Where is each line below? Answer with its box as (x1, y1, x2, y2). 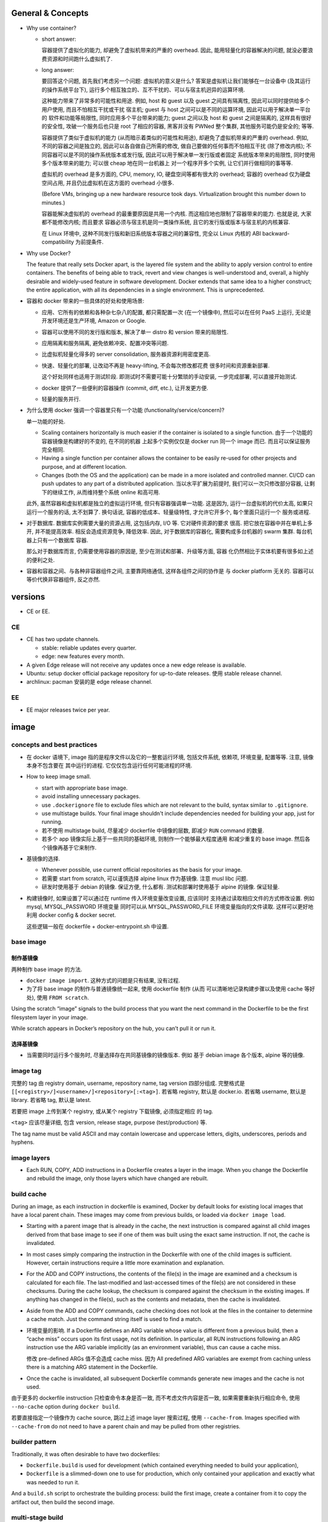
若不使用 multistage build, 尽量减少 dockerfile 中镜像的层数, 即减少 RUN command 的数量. (41, 827, 264, 834)
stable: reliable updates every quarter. (41, 644, 137, 651)
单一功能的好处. (26, 418, 66, 425)
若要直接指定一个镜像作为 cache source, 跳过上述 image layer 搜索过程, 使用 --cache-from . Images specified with (11, 1414, 300, 1422)
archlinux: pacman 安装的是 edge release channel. (26, 678, 152, 686)
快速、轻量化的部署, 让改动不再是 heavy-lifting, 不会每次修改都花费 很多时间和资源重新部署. (41, 362, 270, 369)
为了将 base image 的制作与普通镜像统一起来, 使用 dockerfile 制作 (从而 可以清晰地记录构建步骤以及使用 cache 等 (26, 985, 310, 992)
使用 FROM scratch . (36, 994, 89, 1001)
